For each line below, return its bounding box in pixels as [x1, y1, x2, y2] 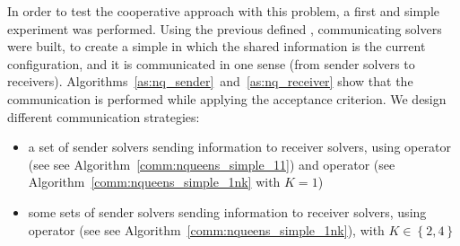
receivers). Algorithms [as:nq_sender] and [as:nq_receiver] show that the [7, 72, 413, 91]
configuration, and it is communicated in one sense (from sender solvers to [7, 54, 415, 73]
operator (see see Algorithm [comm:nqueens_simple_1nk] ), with [28, 220, 385, 239]
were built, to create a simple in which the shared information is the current [7, 37, 426, 56]
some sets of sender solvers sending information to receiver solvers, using [28, 202, 427, 221]
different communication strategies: [7, 107, 200, 126]
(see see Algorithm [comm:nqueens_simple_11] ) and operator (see [28, 154, 395, 173]
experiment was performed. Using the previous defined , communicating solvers [7, 19, 442, 38]
